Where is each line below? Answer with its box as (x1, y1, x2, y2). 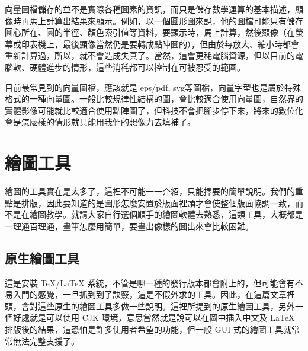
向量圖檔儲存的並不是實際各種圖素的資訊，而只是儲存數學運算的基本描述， (5, 3, 295, 15)
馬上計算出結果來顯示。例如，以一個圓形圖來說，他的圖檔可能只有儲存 (29, 14, 303, 27)
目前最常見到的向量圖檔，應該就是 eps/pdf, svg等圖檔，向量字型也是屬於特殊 (5, 81, 301, 93)
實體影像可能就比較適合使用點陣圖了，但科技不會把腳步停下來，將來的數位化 (5, 104, 303, 116)
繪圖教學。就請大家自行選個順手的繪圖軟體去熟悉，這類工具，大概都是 (29, 208, 303, 221)
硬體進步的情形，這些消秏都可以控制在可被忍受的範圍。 (29, 60, 245, 73)
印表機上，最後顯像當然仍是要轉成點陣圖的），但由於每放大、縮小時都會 (21, 37, 299, 50)
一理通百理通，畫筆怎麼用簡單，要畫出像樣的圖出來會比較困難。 (5, 219, 254, 232)
